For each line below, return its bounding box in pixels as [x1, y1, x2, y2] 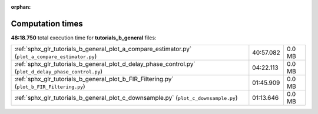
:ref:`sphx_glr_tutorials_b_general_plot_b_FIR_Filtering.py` [14, 75, 174, 83]
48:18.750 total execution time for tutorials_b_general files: [11, 34, 157, 41]
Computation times [11, 18, 83, 29]
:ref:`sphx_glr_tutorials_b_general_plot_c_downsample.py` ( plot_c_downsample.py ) [14, 94, 238, 102]
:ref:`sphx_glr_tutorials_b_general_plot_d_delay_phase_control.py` [14, 60, 196, 68]
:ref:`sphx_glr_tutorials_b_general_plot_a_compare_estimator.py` [14, 45, 192, 53]
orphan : [11, 4, 31, 10]
